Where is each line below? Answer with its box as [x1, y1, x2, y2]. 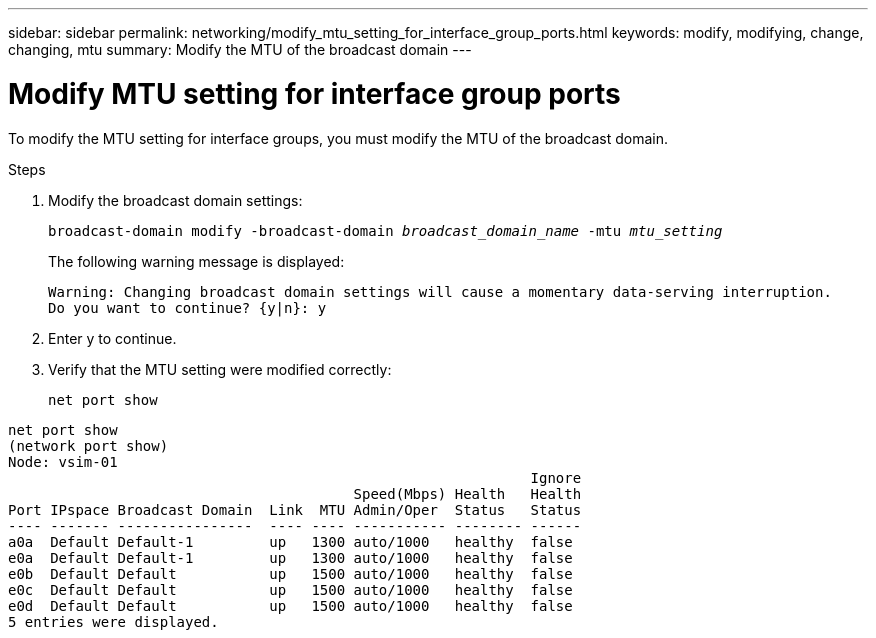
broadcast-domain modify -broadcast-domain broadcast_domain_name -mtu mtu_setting [48, 222, 723, 239]
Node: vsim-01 [8, 453, 118, 470]
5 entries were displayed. [8, 613, 219, 630]
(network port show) [8, 437, 169, 454]
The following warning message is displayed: [48, 252, 345, 270]
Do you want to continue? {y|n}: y [48, 299, 327, 316]
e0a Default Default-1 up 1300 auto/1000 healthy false [8, 549, 573, 566]
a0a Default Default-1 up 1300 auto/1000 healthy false [8, 533, 573, 550]
